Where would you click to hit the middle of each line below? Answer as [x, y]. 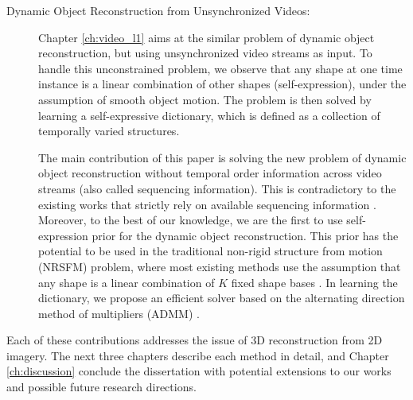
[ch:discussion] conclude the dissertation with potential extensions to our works [199, 371]
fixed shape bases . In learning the [314, 282]
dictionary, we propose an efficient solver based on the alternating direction [222, 298]
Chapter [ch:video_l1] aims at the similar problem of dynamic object [206, 37]
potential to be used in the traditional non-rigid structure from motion [210, 251]
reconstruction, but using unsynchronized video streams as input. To [205, 53]
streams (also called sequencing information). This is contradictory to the [217, 188]
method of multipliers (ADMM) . [119, 313]
